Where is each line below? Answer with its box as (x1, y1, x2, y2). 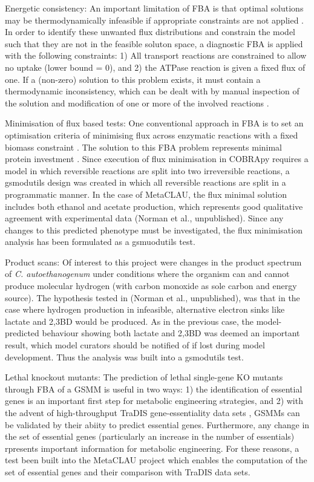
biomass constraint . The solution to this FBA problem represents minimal (5, 140, 283, 153)
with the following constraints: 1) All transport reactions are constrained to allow (5, 49, 307, 62)
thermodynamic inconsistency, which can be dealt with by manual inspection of (5, 85, 299, 97)
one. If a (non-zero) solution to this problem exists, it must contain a (5, 73, 261, 85)
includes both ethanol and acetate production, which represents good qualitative (5, 200, 303, 212)
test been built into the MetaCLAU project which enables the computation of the (5, 454, 307, 466)
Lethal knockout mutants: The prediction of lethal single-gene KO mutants (5, 371, 283, 383)
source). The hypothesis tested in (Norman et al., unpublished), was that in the (5, 291, 300, 304)
